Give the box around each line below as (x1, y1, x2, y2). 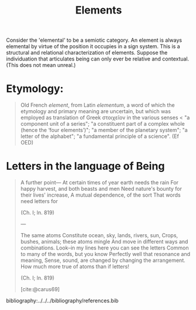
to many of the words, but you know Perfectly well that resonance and (20, 251, 191, 258)
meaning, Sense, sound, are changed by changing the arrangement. (20, 257, 186, 264)
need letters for (20, 198, 58, 205)
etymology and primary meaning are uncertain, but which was (20, 108, 171, 115)
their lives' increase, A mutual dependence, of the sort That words (20, 191, 181, 198)
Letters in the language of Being (6, 160, 165, 173)
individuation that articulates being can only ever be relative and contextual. (6, 55, 190, 62)
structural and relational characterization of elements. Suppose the (6, 49, 168, 56)
